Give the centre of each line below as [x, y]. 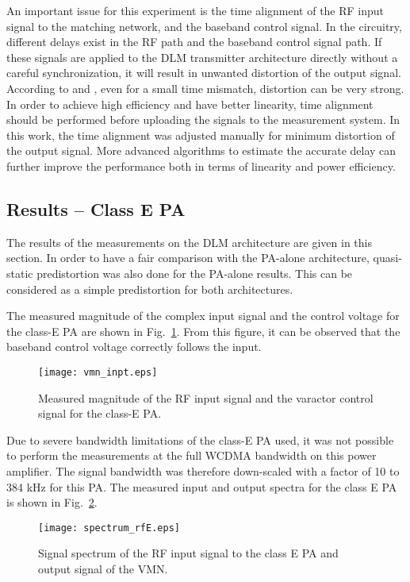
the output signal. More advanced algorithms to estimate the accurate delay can [201, 150]
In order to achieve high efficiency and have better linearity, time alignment [190, 104]
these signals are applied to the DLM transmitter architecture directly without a [202, 57]
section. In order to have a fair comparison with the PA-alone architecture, [188, 258]
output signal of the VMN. [103, 568]
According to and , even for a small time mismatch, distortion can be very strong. [205, 88]
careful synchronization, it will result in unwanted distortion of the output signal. [204, 73]
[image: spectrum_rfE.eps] [109, 528]
